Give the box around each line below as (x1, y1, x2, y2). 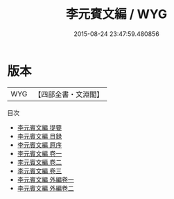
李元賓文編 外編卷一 (17, 175, 74, 184)
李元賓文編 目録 (17, 132, 62, 140)
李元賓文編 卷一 (17, 149, 62, 157)
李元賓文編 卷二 (17, 157, 62, 166)
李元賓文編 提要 (17, 123, 62, 132)
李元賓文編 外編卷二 (17, 184, 74, 192)
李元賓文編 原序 (17, 140, 62, 149)
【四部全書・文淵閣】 (34, 89, 104, 99)
